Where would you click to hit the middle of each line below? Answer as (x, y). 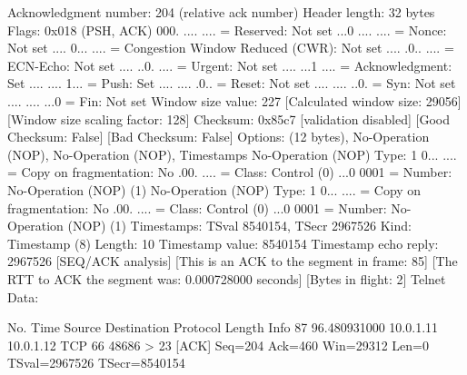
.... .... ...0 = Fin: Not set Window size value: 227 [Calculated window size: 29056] (234, 100)
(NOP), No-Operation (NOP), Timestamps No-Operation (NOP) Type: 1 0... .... (232, 154)
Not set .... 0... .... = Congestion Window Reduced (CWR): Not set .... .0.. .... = (231, 48)
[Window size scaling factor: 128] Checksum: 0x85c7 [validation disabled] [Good (229, 118)
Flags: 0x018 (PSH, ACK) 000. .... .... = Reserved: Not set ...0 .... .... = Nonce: (227, 30)
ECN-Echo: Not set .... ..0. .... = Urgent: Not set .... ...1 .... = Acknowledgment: (230, 65)
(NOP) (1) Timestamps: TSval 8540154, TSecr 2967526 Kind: (239, 226)
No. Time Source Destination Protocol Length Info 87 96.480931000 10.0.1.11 (223, 327)
